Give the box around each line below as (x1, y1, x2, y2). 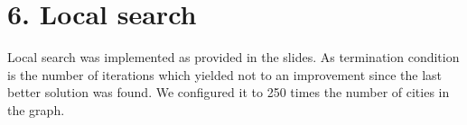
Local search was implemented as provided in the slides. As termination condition (7, 48, 460, 67)
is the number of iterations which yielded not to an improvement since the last (7, 65, 443, 84)
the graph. (7, 100, 65, 119)
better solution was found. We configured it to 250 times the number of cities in (7, 83, 450, 102)
